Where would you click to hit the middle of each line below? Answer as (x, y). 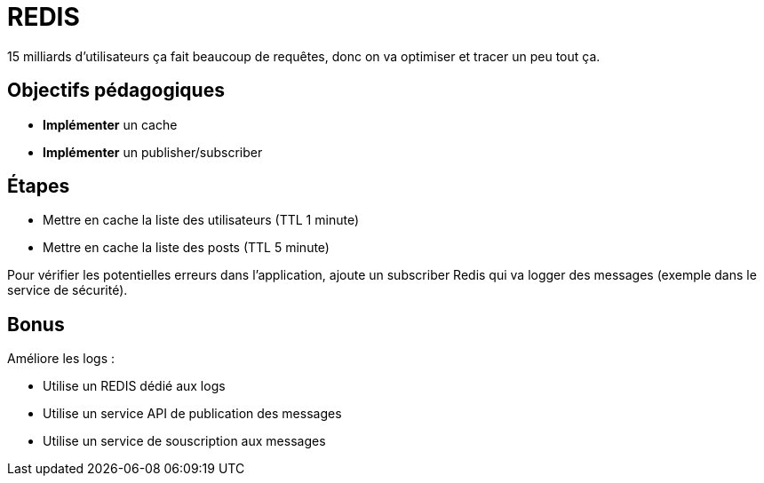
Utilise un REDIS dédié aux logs (134, 386)
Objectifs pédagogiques (116, 91)
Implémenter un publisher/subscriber (153, 152)
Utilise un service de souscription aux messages (184, 441)
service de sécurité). (68, 290)
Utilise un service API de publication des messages (192, 414)
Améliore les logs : (61, 359)
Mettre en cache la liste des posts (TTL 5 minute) (186, 248)
